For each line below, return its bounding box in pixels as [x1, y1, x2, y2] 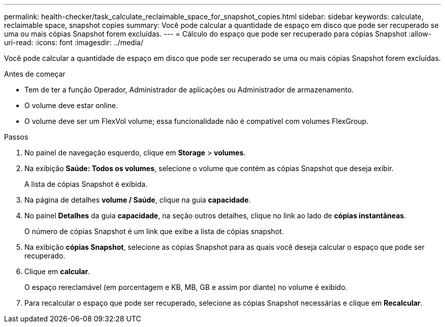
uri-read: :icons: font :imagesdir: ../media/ [4, 38, 143, 47]
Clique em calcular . [24, 267, 90, 276]
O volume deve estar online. [24, 101, 118, 110]
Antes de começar [4, 70, 66, 78]
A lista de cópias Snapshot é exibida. [24, 180, 148, 188]
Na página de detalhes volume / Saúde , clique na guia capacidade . [24, 195, 251, 204]
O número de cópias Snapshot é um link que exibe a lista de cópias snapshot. [24, 227, 284, 236]
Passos [4, 133, 28, 141]
